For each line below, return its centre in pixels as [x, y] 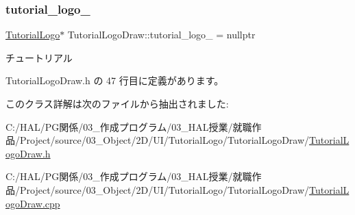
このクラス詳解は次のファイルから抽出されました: [117, 103]
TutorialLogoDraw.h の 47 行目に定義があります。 [115, 80]
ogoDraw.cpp [33, 203]
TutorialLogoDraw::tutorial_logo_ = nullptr [161, 35]
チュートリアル [39, 57]
